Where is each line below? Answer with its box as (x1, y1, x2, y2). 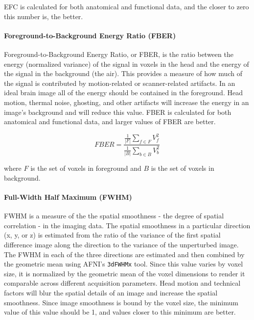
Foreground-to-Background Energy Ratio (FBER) (4, 30, 176, 40)
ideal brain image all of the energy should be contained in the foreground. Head (4, 87, 243, 98)
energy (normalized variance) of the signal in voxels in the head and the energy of (4, 58, 249, 69)
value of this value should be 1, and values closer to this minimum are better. (4, 307, 236, 317)
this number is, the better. (4, 11, 83, 21)
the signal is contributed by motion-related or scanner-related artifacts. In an (4, 78, 235, 88)
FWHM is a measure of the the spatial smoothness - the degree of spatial (4, 211, 224, 221)
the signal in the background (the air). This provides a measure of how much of (4, 68, 242, 79)
